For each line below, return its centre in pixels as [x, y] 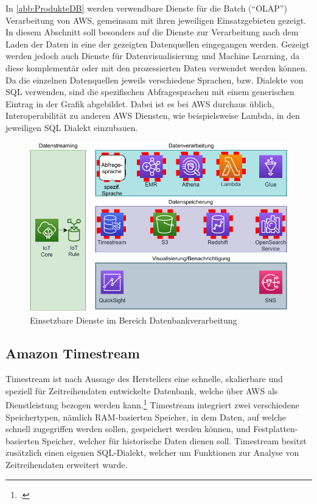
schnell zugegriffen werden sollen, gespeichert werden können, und [128, 429]
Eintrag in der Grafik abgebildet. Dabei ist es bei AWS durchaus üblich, [140, 103]
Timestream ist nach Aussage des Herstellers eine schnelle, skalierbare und [144, 379]
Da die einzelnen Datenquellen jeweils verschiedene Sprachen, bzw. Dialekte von [155, 80]
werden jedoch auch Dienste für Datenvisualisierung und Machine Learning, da [153, 56]
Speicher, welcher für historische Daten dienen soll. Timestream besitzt [174, 440]
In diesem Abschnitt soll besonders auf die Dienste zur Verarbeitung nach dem [152, 32]
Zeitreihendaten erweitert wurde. [67, 465]
